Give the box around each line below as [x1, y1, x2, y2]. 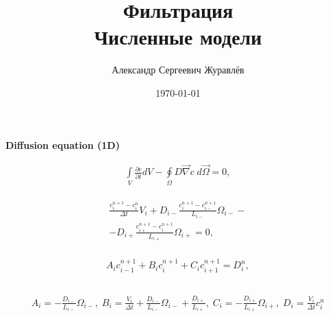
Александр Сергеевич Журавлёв [112, 62, 244, 77]
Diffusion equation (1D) [5, 137, 120, 152]
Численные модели [94, 23, 262, 51]
